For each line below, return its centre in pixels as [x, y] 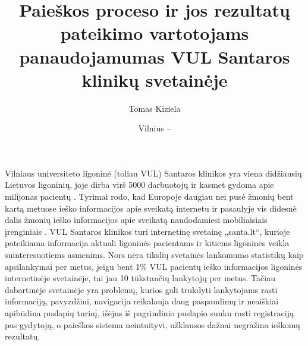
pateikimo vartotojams [155, 33]
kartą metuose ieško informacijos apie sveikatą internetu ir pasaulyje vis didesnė [151, 208]
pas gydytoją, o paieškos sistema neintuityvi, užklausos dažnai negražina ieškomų [153, 324]
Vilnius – [155, 128]
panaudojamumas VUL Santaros [155, 56]
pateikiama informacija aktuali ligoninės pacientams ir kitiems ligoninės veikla [147, 243]
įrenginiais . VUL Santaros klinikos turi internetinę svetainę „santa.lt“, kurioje [147, 231]
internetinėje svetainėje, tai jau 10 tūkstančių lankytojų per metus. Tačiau [140, 278]
